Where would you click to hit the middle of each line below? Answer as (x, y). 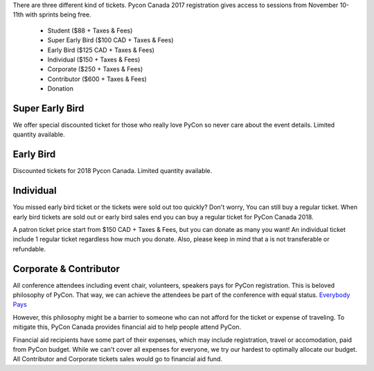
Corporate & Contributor (66, 269)
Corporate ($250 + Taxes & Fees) (95, 69)
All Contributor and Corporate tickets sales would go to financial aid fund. (118, 359)
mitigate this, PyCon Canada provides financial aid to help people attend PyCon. (127, 327)
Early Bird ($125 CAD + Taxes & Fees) (101, 50)
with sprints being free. (58, 15)
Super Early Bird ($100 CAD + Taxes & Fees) (110, 40)
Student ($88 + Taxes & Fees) (90, 30)
